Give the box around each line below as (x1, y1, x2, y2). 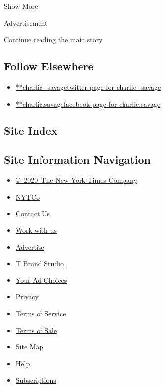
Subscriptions (15, 375, 56, 385)
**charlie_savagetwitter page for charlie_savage (15, 81, 161, 92)
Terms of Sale (15, 325, 57, 335)
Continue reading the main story (4, 34, 103, 45)
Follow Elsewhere (4, 58, 94, 74)
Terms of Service (15, 308, 66, 318)
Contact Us (15, 208, 50, 219)
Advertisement (4, 17, 48, 28)
